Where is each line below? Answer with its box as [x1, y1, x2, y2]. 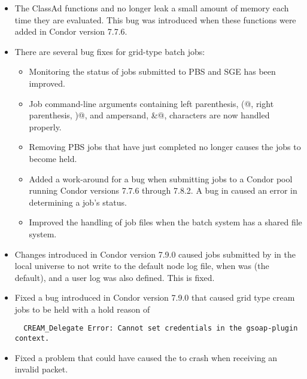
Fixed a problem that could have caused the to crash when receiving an [14, 351, 278, 363]
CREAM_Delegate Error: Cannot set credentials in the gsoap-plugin [23, 324, 298, 333]
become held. [29, 152, 77, 164]
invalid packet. [14, 363, 68, 375]
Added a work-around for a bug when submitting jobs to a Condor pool [29, 172, 293, 185]
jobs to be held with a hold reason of [14, 302, 150, 315]
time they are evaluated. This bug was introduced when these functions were [14, 13, 296, 26]
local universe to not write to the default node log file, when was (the [14, 259, 269, 272]
